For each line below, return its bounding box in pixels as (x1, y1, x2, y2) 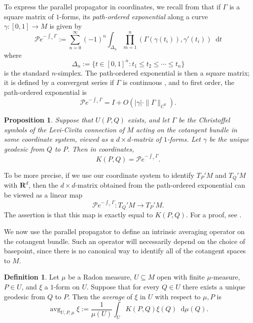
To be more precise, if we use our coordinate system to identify (4, 169, 194, 180)
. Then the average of (68, 291, 133, 301)
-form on (53, 282, 80, 292)
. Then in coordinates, (67, 143, 134, 154)
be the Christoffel (179, 115, 230, 125)
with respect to (155, 291, 201, 301)
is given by (49, 21, 82, 31)
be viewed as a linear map (4, 189, 83, 200)
